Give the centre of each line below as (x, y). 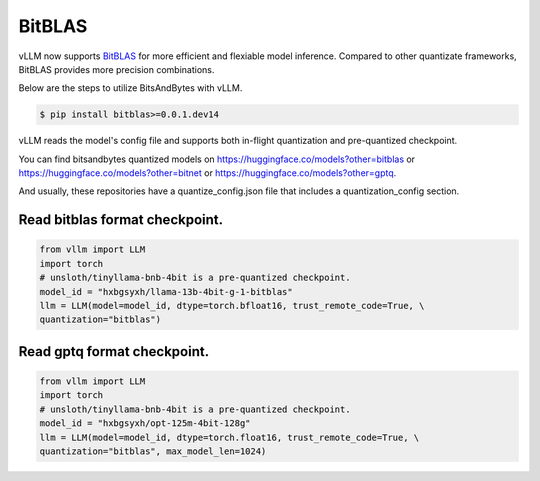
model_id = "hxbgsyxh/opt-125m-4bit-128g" (145, 423)
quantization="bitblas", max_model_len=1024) (153, 451)
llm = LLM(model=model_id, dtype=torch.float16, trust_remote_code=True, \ (229, 437)
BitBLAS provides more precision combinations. (116, 69)
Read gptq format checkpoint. (114, 351)
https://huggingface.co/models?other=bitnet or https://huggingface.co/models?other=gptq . (207, 173)
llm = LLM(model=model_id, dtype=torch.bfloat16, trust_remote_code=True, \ (232, 306)
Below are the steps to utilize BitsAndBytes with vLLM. (130, 88)
